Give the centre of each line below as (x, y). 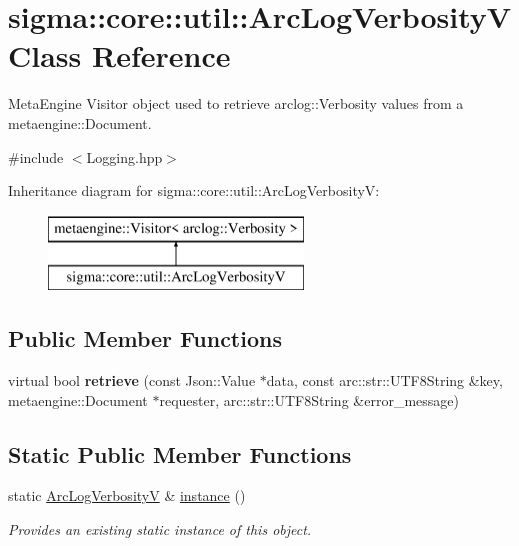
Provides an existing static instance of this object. (160, 529)
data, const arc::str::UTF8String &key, (384, 380)
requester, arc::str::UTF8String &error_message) (309, 399)
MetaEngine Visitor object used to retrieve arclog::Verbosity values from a (236, 103)
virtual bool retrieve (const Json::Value (132, 380)
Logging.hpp (124, 156)
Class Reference (119, 55)
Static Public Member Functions (180, 453)
